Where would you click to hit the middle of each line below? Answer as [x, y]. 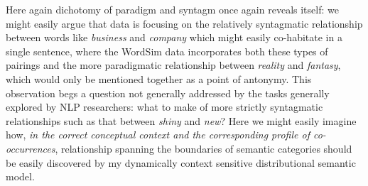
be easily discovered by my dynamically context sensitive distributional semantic [181, 162]
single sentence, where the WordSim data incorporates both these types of [167, 51]
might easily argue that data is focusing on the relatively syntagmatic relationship [184, 23]
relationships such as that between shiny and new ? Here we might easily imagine [181, 120]
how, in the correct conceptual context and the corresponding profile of [158, 135]
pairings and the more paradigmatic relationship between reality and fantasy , [173, 65]
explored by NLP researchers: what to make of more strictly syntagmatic [164, 107]
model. [20, 176]
